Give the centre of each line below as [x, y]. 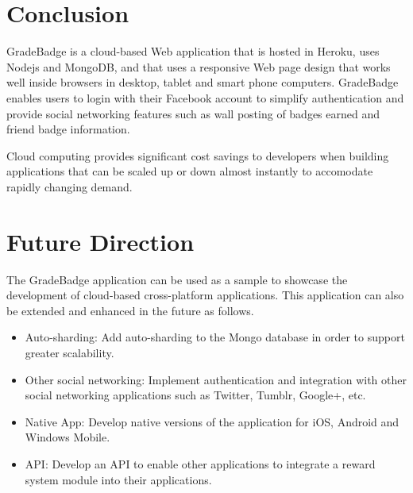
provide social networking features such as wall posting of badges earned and [193, 113]
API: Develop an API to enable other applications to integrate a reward [200, 463]
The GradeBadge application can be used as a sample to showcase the [177, 279]
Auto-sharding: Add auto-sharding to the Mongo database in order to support [215, 337]
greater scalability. [69, 352]
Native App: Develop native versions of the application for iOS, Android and [212, 421]
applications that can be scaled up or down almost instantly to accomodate [190, 171]
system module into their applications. [118, 479]
